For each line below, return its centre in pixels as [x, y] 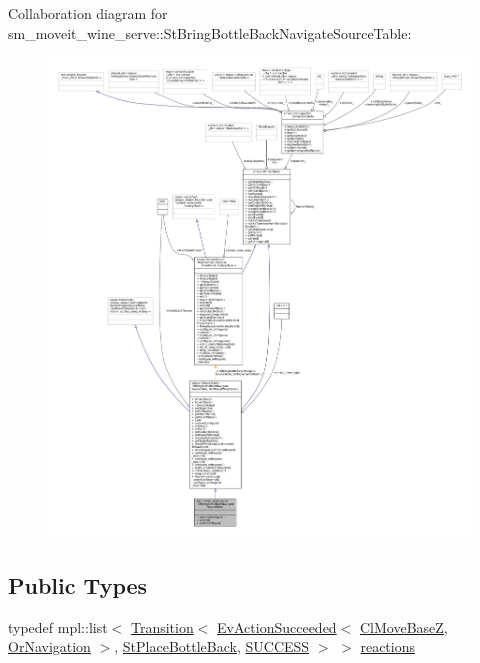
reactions [387, 646]
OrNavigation [49, 646]
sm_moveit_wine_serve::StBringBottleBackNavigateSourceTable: [210, 32]
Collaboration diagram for [88, 13]
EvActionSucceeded [277, 626]
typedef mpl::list [58, 626]
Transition [162, 626]
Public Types [78, 584]
